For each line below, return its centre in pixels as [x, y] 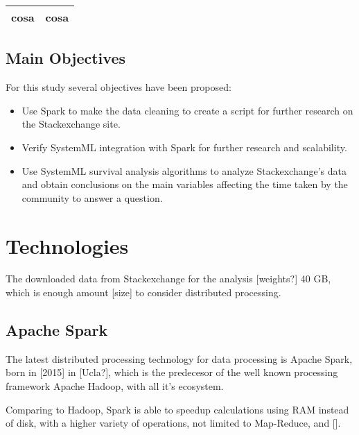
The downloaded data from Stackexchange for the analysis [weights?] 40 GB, [168, 279]
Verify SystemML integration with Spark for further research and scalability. [184, 147]
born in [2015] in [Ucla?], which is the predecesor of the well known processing [172, 372]
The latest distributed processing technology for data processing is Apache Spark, [179, 358]
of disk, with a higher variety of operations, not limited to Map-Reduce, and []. [173, 423]
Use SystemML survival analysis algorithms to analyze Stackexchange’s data [184, 170]
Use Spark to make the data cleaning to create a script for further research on [187, 110]
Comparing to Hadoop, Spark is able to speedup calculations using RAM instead [177, 409]
